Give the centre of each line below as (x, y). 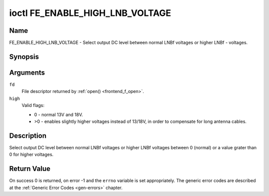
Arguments (27, 72)
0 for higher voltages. (31, 155)
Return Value (30, 169)
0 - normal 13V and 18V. (59, 114)
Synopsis (24, 56)
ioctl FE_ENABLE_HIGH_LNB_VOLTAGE (90, 13)
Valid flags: (33, 105)
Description (28, 136)
